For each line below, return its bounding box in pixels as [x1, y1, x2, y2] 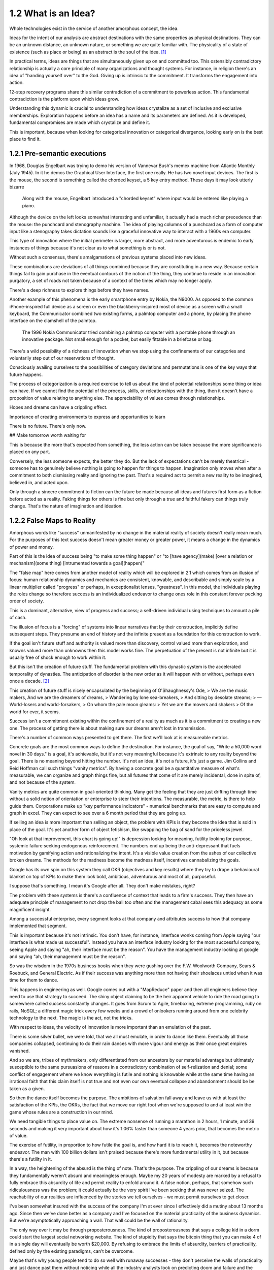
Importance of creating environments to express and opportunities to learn [9, 414, 166, 420]
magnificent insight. [9, 906, 51, 912]
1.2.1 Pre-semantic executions [9, 149, 107, 157]
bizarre [9, 184, 25, 190]
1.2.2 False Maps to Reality [9, 516, 96, 525]
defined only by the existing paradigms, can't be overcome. [9, 1248, 134, 1254]
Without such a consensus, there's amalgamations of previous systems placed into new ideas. [9, 254, 207, 260]
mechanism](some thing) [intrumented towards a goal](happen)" [9, 560, 145, 566]
